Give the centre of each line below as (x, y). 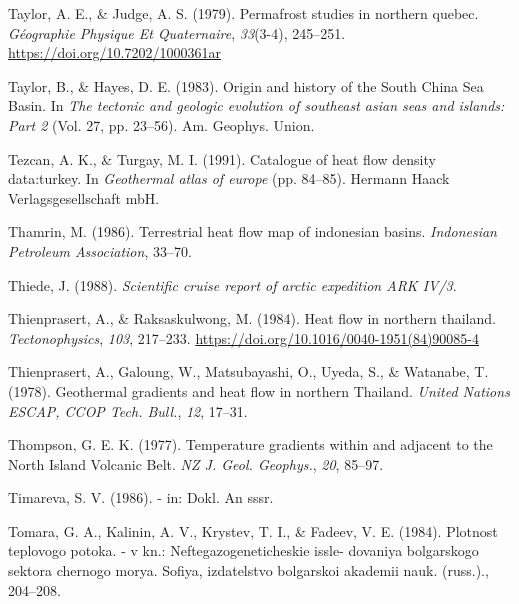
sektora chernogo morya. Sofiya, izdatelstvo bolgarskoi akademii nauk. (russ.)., (248, 570)
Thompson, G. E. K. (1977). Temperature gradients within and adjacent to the (250, 444)
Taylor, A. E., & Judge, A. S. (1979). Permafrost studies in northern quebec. (243, 13)
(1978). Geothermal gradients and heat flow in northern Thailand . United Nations (259, 390)
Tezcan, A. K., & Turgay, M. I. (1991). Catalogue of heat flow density (222, 158)
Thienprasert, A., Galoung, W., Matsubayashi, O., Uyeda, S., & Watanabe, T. (248, 371)
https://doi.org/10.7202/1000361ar (114, 52)
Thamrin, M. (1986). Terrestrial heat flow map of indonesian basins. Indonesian (252, 231)
